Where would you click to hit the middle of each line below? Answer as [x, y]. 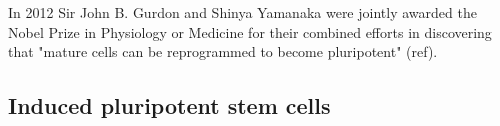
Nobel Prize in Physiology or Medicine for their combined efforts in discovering [250, 31]
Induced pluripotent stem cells [169, 105]
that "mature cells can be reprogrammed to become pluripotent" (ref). [223, 51]
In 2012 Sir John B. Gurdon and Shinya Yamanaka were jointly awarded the [242, 12]
